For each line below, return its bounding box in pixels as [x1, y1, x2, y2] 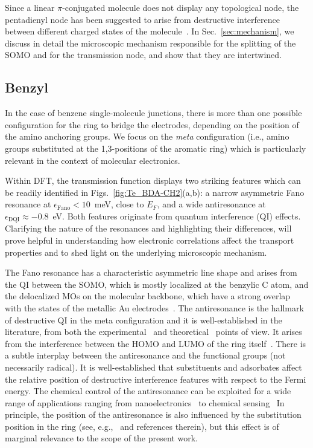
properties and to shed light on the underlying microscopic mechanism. [5, 245, 267, 258]
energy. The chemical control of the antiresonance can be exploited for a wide [5, 385, 291, 397]
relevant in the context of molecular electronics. [5, 154, 180, 166]
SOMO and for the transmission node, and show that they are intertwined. [5, 48, 282, 61]
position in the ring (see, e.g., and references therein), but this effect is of [5, 420, 279, 432]
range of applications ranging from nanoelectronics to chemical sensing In [5, 396, 285, 409]
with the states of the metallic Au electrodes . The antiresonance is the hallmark [5, 301, 304, 314]
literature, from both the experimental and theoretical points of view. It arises [5, 325, 302, 338]
